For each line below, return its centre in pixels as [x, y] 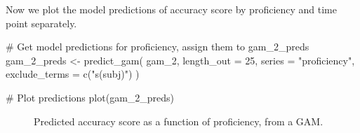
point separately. [41, 23]
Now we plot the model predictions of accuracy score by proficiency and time [171, 9]
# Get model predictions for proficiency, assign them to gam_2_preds [158, 47]
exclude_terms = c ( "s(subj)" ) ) [73, 74]
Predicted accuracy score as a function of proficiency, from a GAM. [179, 121]
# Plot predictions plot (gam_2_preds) [90, 97]
